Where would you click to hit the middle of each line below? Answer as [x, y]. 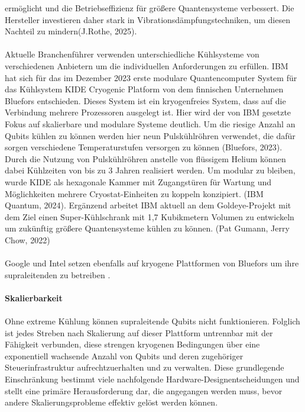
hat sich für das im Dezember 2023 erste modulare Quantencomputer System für [151, 77]
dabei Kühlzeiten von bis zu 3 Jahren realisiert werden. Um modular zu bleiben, [150, 170]
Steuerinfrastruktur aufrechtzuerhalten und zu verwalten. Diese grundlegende [145, 367]
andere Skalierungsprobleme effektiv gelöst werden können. [111, 402]
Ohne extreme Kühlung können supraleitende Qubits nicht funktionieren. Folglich [152, 321]
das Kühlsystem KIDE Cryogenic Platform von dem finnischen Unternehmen [144, 89]
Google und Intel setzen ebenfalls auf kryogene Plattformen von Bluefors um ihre [152, 263]
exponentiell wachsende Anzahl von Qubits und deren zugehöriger [124, 355]
